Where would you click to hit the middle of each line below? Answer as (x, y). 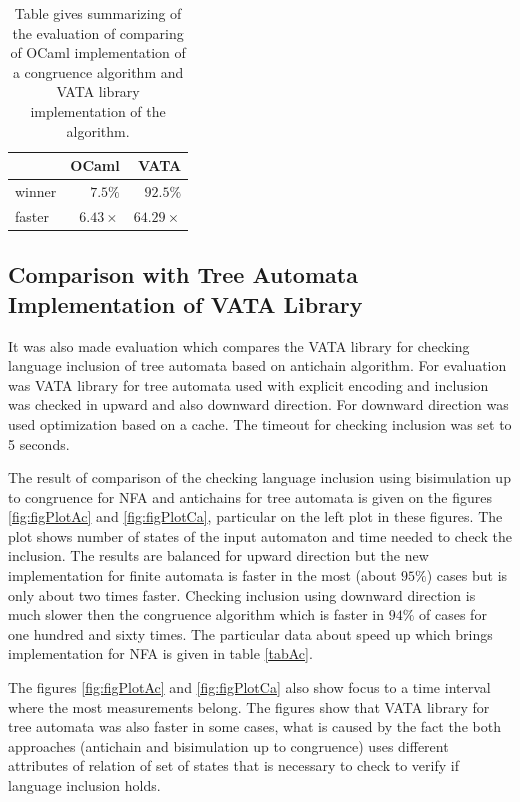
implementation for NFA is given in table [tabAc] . (160, 653)
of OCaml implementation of (98, 52)
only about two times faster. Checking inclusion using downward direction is (242, 594)
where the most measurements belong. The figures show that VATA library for (249, 706)
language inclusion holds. (84, 785)
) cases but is (467, 575)
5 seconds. (39, 443)
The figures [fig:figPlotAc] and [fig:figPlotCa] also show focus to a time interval (249, 687)
